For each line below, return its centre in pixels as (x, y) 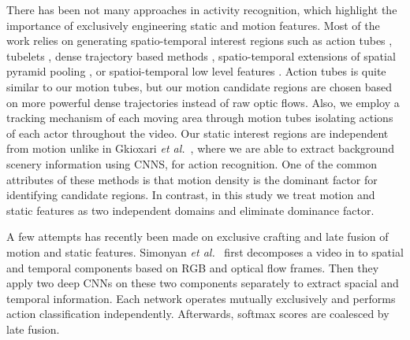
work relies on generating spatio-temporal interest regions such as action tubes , (199, 41)
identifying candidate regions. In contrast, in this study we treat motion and (191, 195)
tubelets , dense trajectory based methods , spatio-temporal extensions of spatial (201, 55)
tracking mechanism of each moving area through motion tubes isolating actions (200, 118)
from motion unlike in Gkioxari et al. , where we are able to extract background (200, 148)
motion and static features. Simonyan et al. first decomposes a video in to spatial (205, 251)
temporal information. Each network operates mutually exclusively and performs (201, 298)
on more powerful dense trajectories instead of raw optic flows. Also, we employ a (203, 102)
